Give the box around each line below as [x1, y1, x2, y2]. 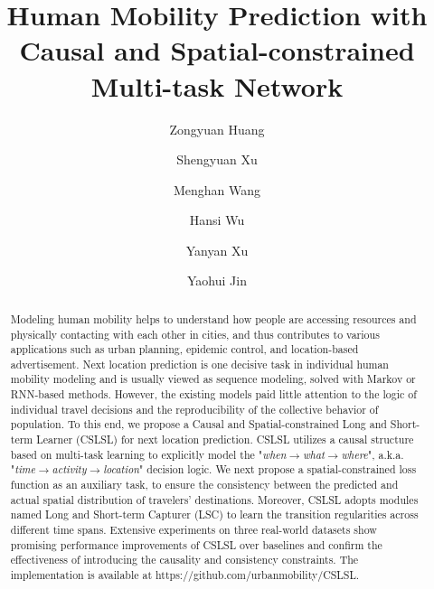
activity [52, 462, 87, 477]
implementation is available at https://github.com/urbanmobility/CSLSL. [10, 567, 360, 583]
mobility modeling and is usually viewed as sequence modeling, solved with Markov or [10, 371, 416, 387]
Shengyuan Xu [176, 150, 258, 169]
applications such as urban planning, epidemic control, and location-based [10, 341, 359, 357]
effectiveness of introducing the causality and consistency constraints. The [10, 552, 359, 567]
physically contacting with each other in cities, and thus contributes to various [10, 326, 380, 341]
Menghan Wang [173, 180, 261, 199]
